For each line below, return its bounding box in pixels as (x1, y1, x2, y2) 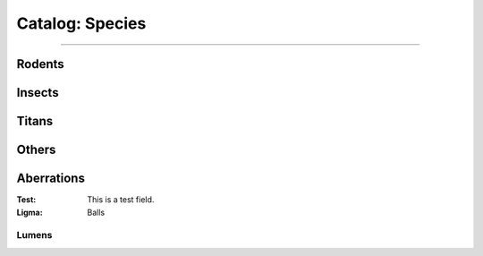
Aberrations (16, 171, 85, 186)
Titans (16, 114, 54, 129)
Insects (16, 85, 59, 100)
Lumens (16, 229, 53, 242)
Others (16, 142, 56, 158)
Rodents (16, 56, 64, 72)
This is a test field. (87, 194, 155, 205)
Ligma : (16, 207, 44, 218)
